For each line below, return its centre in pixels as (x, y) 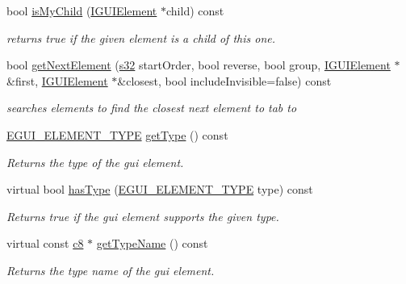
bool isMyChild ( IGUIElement (82, 10)
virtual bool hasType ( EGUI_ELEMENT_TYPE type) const (160, 189)
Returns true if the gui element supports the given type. (143, 216)
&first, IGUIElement (57, 80)
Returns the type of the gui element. (95, 162)
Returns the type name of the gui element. (111, 270)
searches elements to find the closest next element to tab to (152, 108)
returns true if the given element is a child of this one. (141, 38)
